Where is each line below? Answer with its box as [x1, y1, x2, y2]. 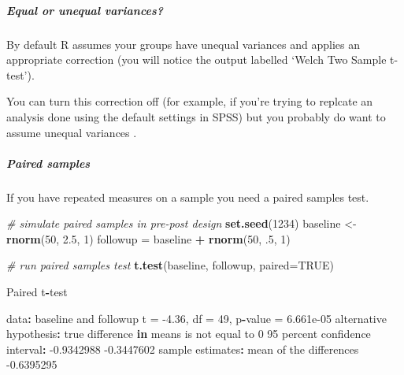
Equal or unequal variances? [6, 2, 164, 18]
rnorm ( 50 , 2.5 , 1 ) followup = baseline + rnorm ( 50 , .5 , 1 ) [6, 230, 291, 247]
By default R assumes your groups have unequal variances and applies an [6, 35, 360, 52]
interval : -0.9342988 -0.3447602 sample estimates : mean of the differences [6, 340, 359, 357]
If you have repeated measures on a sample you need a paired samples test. [6, 188, 369, 205]
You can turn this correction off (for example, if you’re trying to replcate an [6, 93, 373, 110]
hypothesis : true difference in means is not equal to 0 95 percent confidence [6, 325, 371, 342]
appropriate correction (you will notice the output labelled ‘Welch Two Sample [6, 51, 387, 68]
